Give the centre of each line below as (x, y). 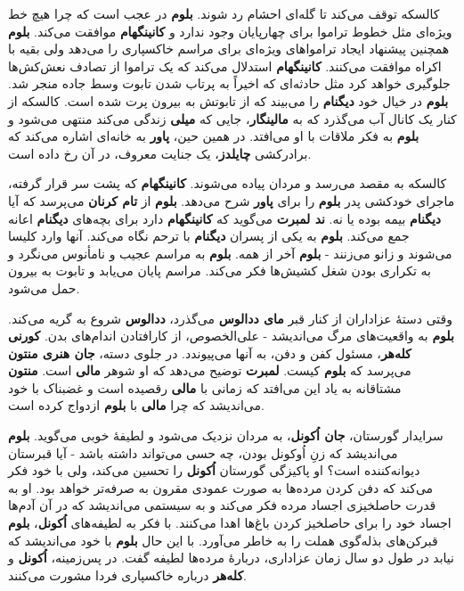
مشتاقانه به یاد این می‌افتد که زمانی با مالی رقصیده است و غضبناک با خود (205, 387)
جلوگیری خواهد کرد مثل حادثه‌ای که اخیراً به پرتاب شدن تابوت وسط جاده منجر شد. (229, 83)
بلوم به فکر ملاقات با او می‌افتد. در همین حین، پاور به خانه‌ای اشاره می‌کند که (214, 136)
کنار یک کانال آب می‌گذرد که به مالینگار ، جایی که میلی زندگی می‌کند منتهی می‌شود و (232, 118)
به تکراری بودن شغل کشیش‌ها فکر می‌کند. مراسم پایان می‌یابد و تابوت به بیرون (220, 271)
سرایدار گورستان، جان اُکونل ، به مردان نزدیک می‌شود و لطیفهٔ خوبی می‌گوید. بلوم (226, 435)
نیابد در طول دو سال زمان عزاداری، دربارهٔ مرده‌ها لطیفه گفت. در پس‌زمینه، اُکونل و (231, 558)
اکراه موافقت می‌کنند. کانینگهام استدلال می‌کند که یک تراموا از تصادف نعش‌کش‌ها (225, 66)
